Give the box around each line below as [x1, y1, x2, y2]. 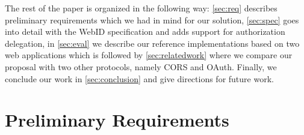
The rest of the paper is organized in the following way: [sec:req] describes [5, 2, 278, 14]
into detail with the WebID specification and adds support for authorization [5, 25, 285, 38]
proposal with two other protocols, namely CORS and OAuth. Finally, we [5, 60, 277, 73]
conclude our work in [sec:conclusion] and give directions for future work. [5, 72, 274, 85]
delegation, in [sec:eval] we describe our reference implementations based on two [5, 37, 300, 49]
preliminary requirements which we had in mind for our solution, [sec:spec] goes [5, 13, 299, 26]
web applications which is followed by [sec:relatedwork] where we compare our [5, 49, 293, 61]
